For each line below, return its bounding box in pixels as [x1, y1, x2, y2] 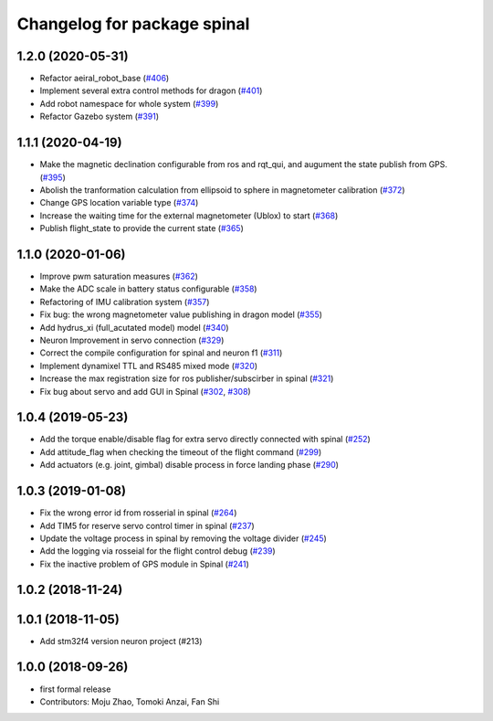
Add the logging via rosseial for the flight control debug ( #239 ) [39, 546, 276, 557]
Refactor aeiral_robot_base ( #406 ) [39, 73, 170, 84]
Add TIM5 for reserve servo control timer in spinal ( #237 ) [39, 520, 255, 531]
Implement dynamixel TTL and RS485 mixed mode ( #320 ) [39, 360, 258, 371]
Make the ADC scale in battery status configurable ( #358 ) [39, 283, 257, 294]
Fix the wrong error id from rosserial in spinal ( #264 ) [39, 507, 237, 518]
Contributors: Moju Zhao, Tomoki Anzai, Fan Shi [39, 695, 220, 707]
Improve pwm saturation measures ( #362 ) [39, 270, 198, 281]
